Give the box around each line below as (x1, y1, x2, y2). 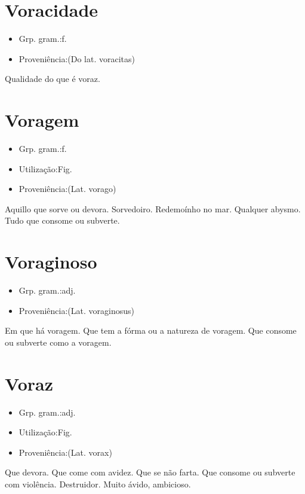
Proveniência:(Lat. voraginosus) (19, 304, 134, 316)
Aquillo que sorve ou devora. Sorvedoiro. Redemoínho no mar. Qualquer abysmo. (5, 202, 301, 215)
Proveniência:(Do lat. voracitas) (19, 52, 135, 65)
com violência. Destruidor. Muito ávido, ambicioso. (5, 478, 191, 490)
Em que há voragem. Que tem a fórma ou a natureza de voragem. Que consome (5, 324, 297, 337)
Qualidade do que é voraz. (5, 72, 100, 85)
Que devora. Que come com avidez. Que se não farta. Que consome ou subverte (5, 466, 295, 478)
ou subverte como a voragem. (5, 336, 112, 348)
